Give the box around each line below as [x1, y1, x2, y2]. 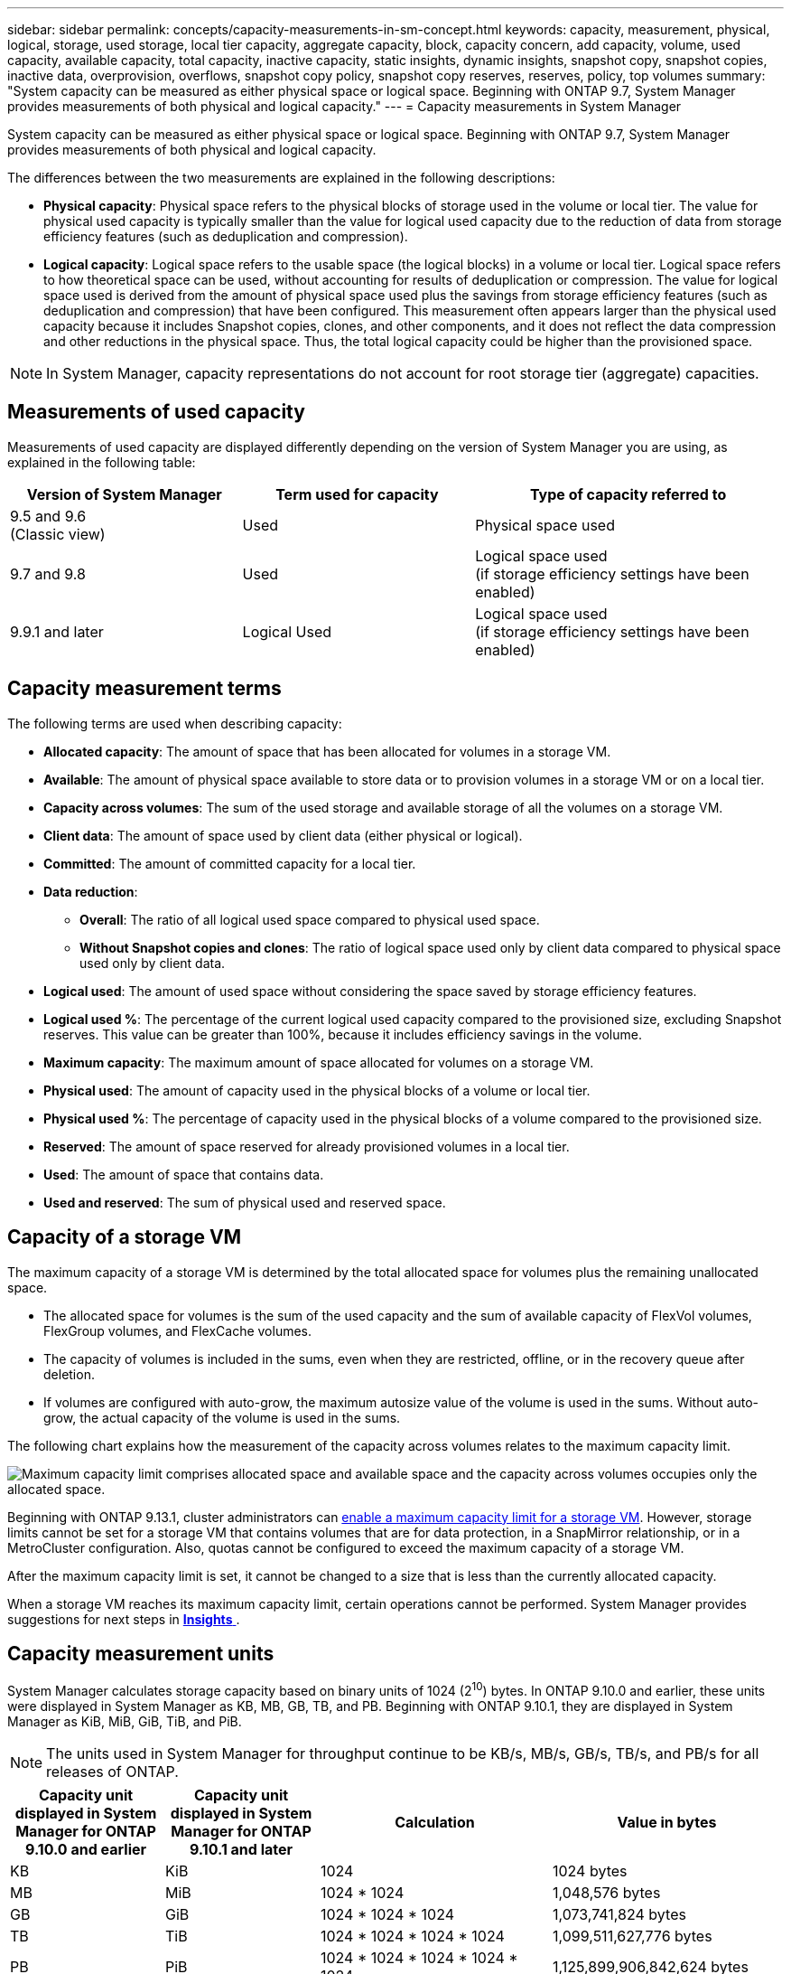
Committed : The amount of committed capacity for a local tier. [43, 855, 416, 871]
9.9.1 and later [10, 622, 104, 641]
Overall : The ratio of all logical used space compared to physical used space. [79, 911, 540, 927]
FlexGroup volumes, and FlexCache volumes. [43, 1322, 312, 1339]
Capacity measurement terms [7, 677, 282, 700]
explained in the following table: [7, 454, 196, 470]
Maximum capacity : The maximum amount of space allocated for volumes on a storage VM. [43, 1054, 594, 1070]
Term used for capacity [275, 484, 439, 503]
